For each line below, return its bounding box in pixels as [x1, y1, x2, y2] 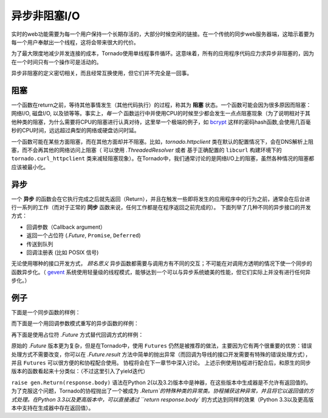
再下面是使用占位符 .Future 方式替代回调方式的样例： [11, 331, 144, 338]
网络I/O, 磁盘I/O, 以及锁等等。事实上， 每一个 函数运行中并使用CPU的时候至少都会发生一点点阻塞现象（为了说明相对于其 [11, 110, 311, 117]
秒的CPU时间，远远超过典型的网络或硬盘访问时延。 [11, 127, 140, 134]
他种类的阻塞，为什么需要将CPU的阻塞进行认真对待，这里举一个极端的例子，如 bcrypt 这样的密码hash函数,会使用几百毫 [11, 118, 311, 126]
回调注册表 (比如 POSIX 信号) [26, 249, 99, 256]
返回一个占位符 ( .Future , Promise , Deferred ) [26, 232, 141, 239]
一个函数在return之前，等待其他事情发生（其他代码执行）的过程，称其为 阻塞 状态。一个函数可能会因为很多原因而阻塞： [11, 101, 312, 109]
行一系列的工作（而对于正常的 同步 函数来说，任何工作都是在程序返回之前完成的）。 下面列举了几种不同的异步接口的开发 [11, 204, 311, 211]
